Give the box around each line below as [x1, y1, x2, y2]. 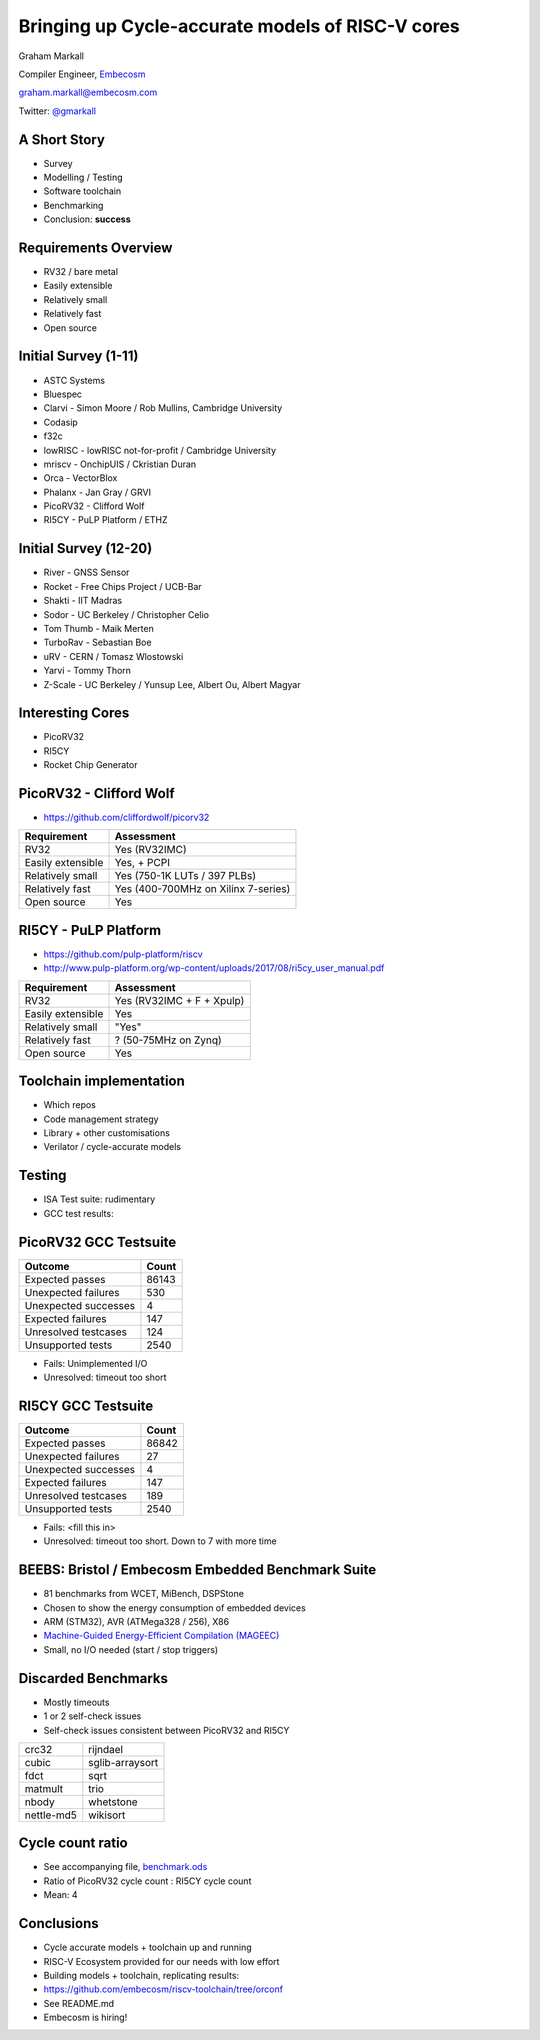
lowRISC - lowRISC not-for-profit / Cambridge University [43, 444, 277, 456]
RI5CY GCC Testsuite [18, 1397, 154, 1414]
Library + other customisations [43, 1127, 170, 1139]
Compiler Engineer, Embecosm [18, 68, 146, 80]
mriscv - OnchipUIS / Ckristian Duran [43, 458, 197, 470]
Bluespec [43, 388, 83, 400]
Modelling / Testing [43, 171, 124, 184]
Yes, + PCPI [114, 856, 170, 870]
